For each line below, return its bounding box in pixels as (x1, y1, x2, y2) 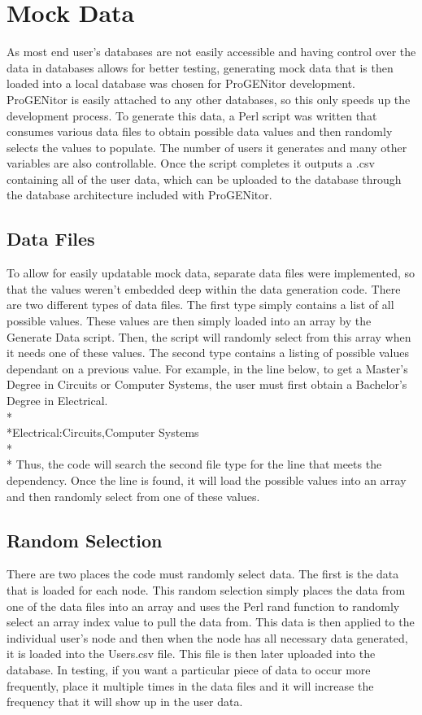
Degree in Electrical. (7, 392, 108, 409)
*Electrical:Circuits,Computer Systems (7, 424, 199, 441)
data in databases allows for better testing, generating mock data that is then (7, 59, 394, 76)
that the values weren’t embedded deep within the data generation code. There (7, 280, 401, 297)
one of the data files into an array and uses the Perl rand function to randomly (7, 597, 400, 614)
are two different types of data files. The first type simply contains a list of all (7, 296, 394, 313)
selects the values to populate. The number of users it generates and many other (7, 138, 407, 155)
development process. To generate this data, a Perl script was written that (7, 107, 377, 124)
